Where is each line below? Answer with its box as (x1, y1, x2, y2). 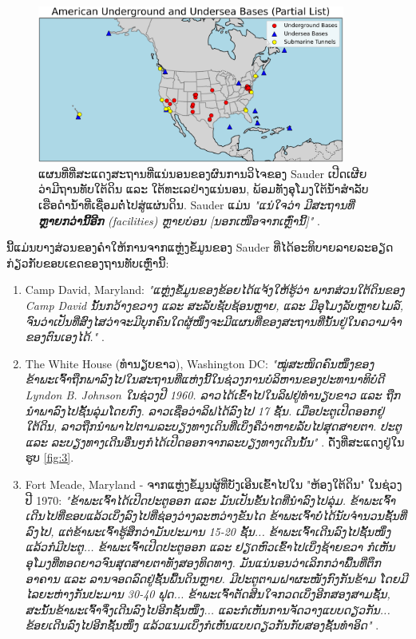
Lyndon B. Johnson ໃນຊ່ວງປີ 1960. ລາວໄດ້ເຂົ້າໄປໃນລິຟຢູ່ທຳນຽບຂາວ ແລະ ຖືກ (25, 386, 401, 403)
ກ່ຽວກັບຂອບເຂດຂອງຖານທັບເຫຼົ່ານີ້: (6, 254, 169, 271)
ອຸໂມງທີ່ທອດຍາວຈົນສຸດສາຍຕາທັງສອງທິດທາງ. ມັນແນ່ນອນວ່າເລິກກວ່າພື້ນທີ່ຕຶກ (25, 554, 381, 570)
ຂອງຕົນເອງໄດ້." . (25, 328, 105, 345)
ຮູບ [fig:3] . (25, 449, 74, 466)
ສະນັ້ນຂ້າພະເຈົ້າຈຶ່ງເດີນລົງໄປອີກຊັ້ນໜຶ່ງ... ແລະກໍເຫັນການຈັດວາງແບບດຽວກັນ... (25, 601, 390, 617)
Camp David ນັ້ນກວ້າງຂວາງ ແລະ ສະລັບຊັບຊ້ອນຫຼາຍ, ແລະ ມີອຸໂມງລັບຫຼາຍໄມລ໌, (25, 297, 403, 314)
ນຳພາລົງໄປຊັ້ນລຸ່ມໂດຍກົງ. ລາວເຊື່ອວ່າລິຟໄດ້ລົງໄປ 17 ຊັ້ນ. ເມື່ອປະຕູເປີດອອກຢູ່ (25, 402, 384, 419)
